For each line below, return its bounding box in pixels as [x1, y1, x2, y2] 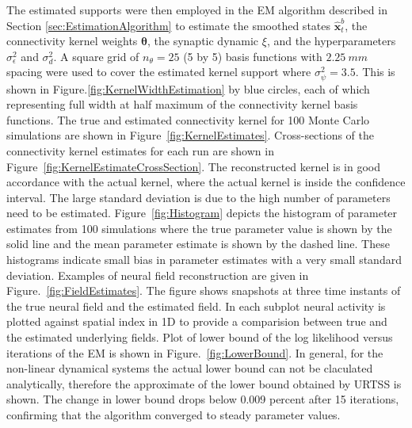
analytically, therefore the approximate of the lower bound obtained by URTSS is [6, 375, 402, 392]
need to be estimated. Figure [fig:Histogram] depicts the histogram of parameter [6, 204, 398, 221]
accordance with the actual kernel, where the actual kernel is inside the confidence [6, 174, 406, 190]
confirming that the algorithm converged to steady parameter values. [6, 407, 341, 422]
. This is [355, 63, 395, 80]
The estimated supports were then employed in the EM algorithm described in [6, 2, 387, 17]
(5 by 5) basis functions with [183, 48, 322, 64]
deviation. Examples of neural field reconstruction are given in [6, 266, 309, 283]
